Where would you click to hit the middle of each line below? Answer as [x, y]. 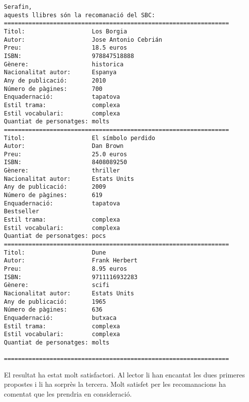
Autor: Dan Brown [64, 146]
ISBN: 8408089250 [66, 162]
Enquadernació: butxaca [60, 318]
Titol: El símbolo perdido [80, 138]
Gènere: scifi [57, 285]
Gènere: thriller [62, 171]
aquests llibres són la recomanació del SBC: [80, 15]
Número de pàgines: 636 [53, 310]
